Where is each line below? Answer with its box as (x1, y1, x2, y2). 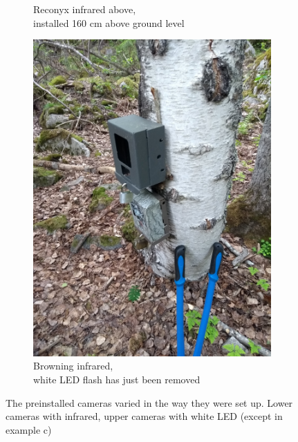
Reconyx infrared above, (33, 2, 136, 16)
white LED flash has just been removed (33, 372, 201, 387)
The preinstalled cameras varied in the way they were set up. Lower (6, 395, 293, 410)
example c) (6, 422, 52, 436)
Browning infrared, (33, 358, 113, 373)
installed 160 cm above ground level (33, 15, 185, 30)
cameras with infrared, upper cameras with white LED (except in (6, 409, 283, 423)
